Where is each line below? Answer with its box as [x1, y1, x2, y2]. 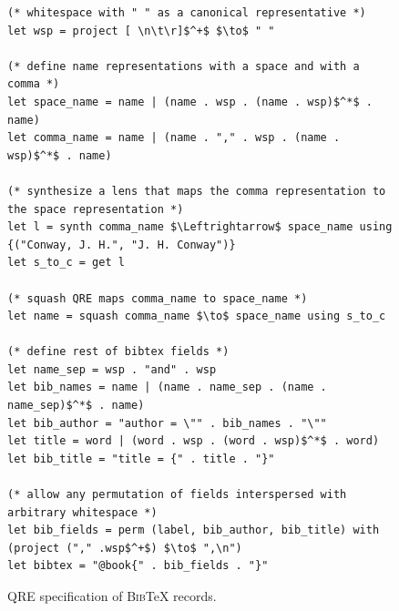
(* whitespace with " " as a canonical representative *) [7, 6, 366, 19]
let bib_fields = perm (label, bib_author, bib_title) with [7, 524, 380, 537]
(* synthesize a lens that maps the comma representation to [7, 184, 386, 198]
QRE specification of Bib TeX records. [7, 586, 217, 605]
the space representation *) [7, 202, 184, 216]
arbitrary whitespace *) [7, 505, 158, 519]
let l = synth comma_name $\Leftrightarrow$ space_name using [7, 220, 393, 234]
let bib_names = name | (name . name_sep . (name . [7, 381, 327, 394]
